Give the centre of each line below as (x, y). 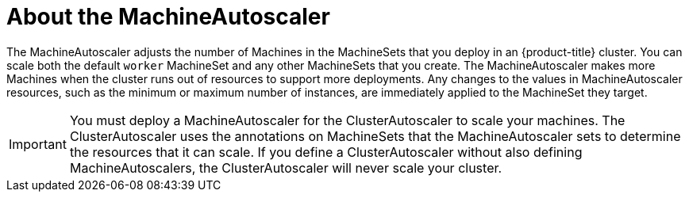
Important (38, 144)
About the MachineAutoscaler (168, 17)
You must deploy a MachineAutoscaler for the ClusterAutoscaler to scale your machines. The (347, 120)
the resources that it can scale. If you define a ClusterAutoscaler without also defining (326, 152)
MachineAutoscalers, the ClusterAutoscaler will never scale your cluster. (286, 168)
